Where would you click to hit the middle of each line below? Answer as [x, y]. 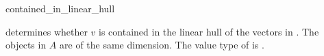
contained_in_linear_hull [60, 8]
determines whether [47, 31]
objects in [26, 45]
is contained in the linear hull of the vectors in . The [209, 31]
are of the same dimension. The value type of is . [162, 45]
